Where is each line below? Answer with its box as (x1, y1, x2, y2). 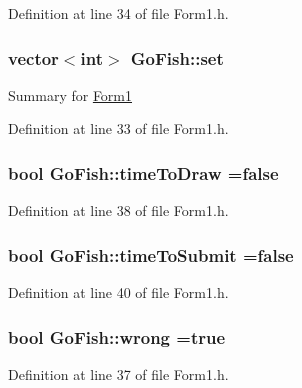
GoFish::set (130, 45, 224, 70)
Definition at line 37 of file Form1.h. (8, 363, 229, 384)
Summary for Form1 (8, 84, 133, 105)
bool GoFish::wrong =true (8, 324, 226, 349)
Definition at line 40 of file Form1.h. (8, 282, 229, 303)
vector (8, 45, 59, 70)
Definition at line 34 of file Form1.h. (8, 3, 229, 23)
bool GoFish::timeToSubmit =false (8, 242, 294, 267)
